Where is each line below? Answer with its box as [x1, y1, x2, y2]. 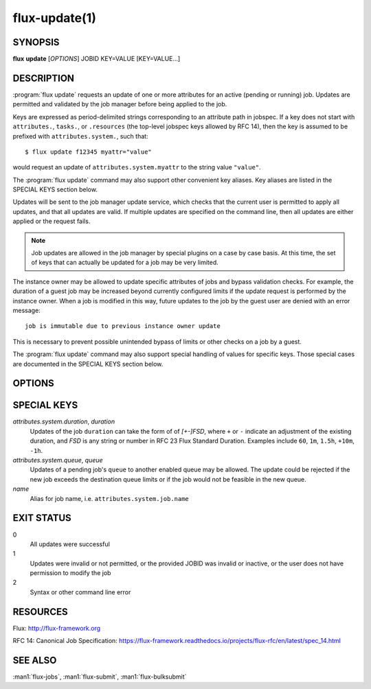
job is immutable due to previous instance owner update [25, 323, 221, 330]
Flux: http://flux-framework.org [12, 624, 101, 632]
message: [12, 306, 41, 314]
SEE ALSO [12, 654, 57, 666]
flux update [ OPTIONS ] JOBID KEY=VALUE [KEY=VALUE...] [12, 55, 181, 63]
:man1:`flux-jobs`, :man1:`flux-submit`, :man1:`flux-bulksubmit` [12, 673, 187, 681]
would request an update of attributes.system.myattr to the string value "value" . [12, 163, 261, 172]
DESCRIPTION [12, 72, 75, 84]
